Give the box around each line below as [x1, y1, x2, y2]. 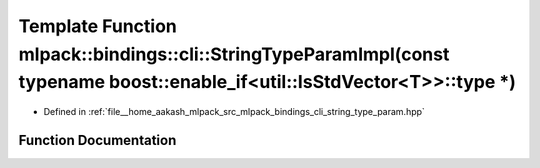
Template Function [18, 15, 177, 37]
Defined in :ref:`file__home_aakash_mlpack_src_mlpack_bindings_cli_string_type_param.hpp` [43, 106, 425, 118]
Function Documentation [18, 131, 177, 149]
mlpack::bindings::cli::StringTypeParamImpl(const [18, 43, 450, 65]
